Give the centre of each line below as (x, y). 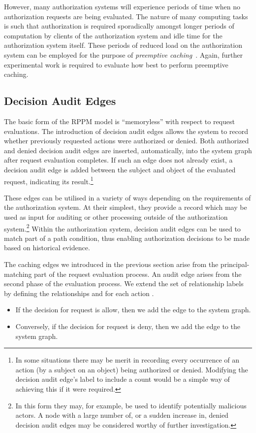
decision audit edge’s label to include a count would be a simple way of (123, 379)
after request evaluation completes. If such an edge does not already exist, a (118, 160)
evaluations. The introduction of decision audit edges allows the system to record (126, 131)
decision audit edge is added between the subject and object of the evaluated (120, 169)
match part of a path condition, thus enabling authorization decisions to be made (127, 238)
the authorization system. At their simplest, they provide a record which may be (126, 207)
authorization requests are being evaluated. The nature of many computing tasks (126, 16)
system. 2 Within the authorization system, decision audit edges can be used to (122, 228)
